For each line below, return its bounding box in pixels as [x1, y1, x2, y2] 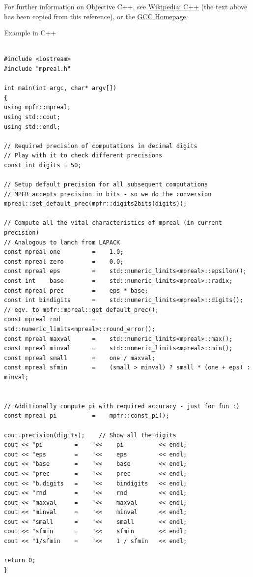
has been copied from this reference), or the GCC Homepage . [4, 11, 188, 21]
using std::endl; [4, 123, 60, 130]
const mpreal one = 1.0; [4, 248, 124, 256]
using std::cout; [4, 113, 60, 121]
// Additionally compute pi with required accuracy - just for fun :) [4, 402, 240, 410]
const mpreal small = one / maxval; [4, 354, 155, 362]
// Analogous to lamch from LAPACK [4, 239, 120, 246]
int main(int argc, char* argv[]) [4, 85, 117, 92]
